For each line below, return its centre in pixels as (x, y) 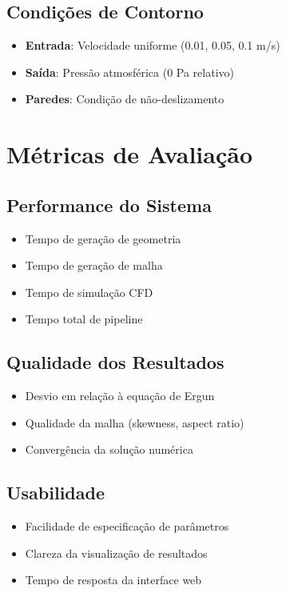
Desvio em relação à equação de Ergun (120, 396)
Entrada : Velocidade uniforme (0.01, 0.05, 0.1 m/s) (153, 45)
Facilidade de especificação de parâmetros (127, 526)
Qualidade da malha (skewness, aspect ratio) (135, 422)
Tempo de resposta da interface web (113, 580)
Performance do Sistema (109, 204)
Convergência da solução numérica (109, 449)
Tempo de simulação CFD (89, 292)
